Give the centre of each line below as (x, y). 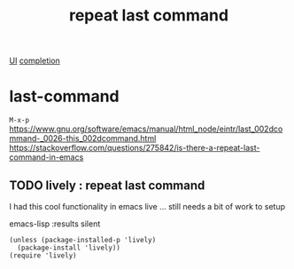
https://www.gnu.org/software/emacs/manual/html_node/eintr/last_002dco (146, 129)
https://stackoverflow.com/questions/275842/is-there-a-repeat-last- (135, 148)
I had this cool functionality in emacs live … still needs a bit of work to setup (147, 206)
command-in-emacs (46, 157)
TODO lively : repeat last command (107, 185)
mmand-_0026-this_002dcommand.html (83, 138)
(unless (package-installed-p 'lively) (83, 240)
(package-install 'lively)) (69, 248)
